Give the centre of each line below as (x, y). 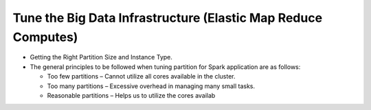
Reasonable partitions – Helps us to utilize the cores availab (131, 95)
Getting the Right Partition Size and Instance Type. (101, 57)
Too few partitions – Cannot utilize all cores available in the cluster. (142, 77)
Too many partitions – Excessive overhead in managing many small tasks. (151, 86)
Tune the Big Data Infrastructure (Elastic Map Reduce (168, 18)
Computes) (45, 37)
